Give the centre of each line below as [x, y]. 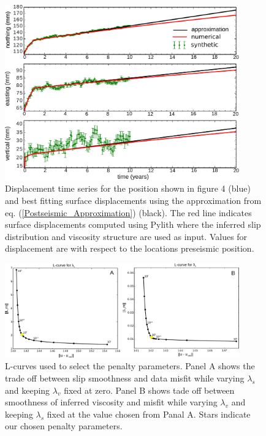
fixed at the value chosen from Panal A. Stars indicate [149, 414]
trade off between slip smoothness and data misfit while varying [125, 378]
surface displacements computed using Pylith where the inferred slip [133, 224]
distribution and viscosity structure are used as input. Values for [126, 236]
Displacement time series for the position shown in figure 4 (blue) [128, 188]
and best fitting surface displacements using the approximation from [133, 200]
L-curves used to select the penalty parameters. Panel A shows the [130, 366]
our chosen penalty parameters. [64, 426]
